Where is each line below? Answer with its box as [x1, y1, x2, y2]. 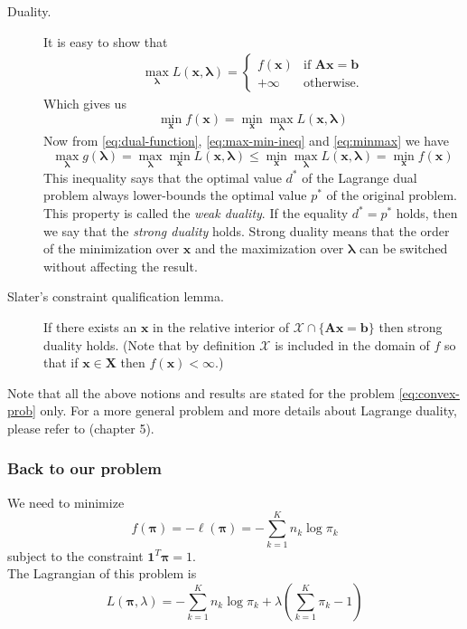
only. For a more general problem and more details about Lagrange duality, [40, 401, 457, 420]
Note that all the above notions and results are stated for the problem [7, 383, 396, 402]
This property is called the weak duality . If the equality [43, 204, 349, 223]
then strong [378, 318, 443, 336]
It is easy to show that [43, 32, 168, 51]
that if [43, 353, 79, 372]
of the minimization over [43, 239, 180, 258]
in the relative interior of [153, 318, 290, 336]
